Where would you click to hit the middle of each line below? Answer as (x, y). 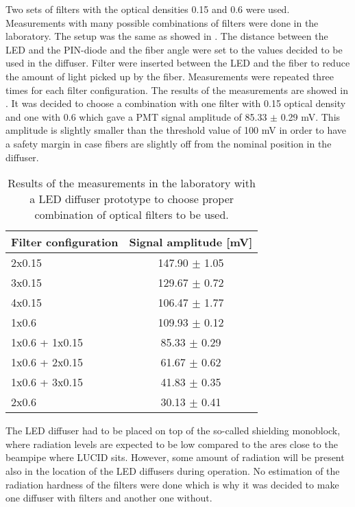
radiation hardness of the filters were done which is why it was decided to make (172, 484)
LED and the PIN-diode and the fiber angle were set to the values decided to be (174, 49)
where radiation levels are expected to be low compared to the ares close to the (172, 444)
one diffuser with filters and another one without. (109, 498)
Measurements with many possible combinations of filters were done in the (162, 22)
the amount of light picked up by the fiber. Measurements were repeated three (170, 76)
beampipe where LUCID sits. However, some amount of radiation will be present (175, 457)
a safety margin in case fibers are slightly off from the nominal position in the (169, 143)
